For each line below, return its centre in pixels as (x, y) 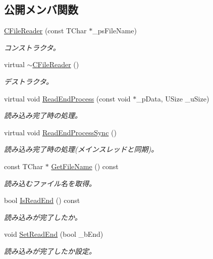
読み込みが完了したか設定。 (50, 251)
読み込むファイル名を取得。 (50, 183)
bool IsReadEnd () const (42, 200)
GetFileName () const (85, 166)
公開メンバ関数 (41, 9)
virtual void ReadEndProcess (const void (67, 98)
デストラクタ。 (29, 81)
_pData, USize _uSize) (173, 98)
